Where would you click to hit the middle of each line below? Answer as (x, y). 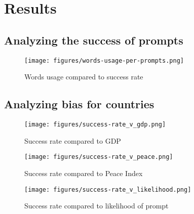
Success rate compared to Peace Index (84, 173)
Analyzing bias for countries (79, 104)
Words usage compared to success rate (84, 77)
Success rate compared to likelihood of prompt (96, 206)
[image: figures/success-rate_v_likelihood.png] (108, 189)
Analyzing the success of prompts (94, 40)
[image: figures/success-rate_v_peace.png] (99, 157)
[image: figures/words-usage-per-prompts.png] (104, 60)
